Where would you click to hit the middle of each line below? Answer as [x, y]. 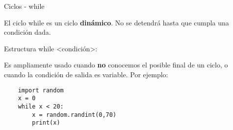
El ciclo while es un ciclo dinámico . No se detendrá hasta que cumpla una [116, 22]
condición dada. [27, 32]
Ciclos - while [24, 6]
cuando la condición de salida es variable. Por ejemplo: [86, 74]
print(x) [46, 123]
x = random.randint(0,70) [74, 115]
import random [41, 90]
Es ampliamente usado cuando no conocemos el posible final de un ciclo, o [116, 65]
